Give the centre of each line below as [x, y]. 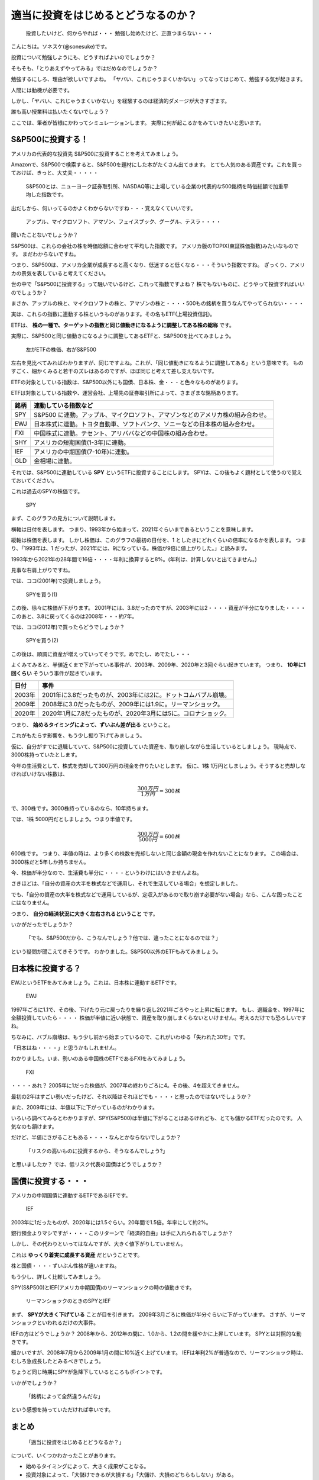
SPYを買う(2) [42, 641]
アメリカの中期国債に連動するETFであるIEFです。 [71, 1195]
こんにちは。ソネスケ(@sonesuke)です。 [61, 46]
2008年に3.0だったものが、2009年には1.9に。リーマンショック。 [133, 704]
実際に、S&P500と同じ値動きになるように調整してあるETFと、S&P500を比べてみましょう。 [123, 336]
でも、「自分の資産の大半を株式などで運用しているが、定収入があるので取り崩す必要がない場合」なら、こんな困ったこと [157, 895]
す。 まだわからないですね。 [45, 254]
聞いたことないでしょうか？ [45, 235]
